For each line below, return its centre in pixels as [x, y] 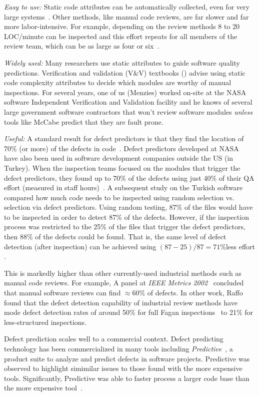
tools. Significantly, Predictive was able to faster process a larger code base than [127, 378]
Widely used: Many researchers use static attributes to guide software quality [122, 62]
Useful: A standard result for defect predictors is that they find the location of [124, 138]
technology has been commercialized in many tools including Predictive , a [118, 348]
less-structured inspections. [45, 322]
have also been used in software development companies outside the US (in [119, 158]
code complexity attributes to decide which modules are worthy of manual [118, 82]
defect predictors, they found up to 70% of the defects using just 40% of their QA [129, 177]
